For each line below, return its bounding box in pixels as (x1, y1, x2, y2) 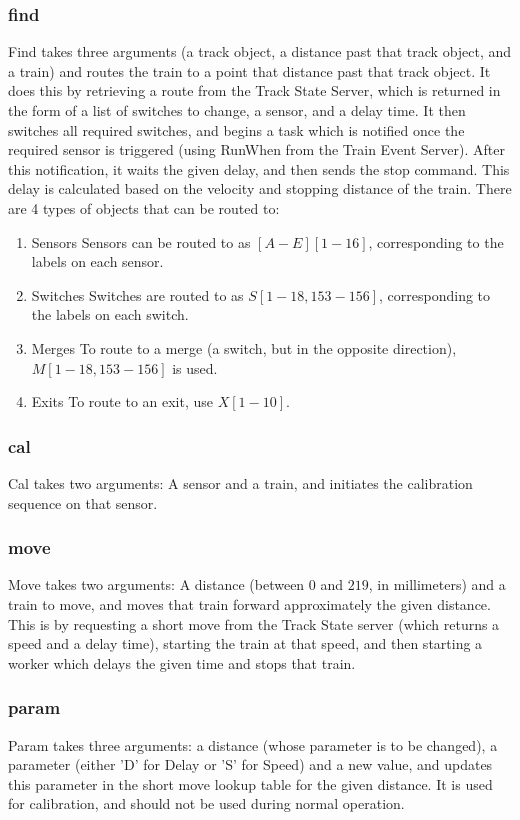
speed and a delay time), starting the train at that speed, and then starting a (8, 633, 483, 654)
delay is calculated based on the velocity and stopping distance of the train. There (8, 178, 512, 199)
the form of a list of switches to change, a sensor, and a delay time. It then (8, 100, 466, 120)
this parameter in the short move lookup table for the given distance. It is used (8, 773, 493, 794)
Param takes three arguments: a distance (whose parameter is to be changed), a (8, 734, 498, 755)
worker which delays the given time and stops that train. (8, 652, 356, 673)
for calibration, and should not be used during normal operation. (8, 793, 405, 814)
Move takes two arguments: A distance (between (8, 574, 305, 595)
